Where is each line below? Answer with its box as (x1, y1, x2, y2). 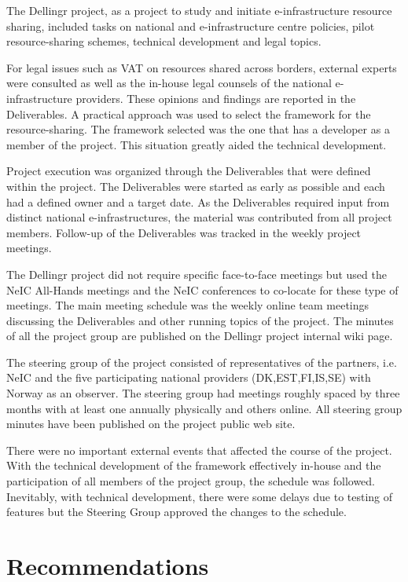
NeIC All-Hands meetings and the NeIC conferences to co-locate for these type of (6, 281, 399, 298)
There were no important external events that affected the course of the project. (6, 441, 392, 458)
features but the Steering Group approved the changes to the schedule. (6, 503, 347, 520)
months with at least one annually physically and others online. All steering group (6, 400, 402, 416)
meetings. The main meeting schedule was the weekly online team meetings (6, 297, 369, 313)
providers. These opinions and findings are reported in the (75, 90, 356, 106)
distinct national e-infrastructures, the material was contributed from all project (6, 209, 392, 225)
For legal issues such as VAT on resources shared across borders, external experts (6, 59, 397, 75)
